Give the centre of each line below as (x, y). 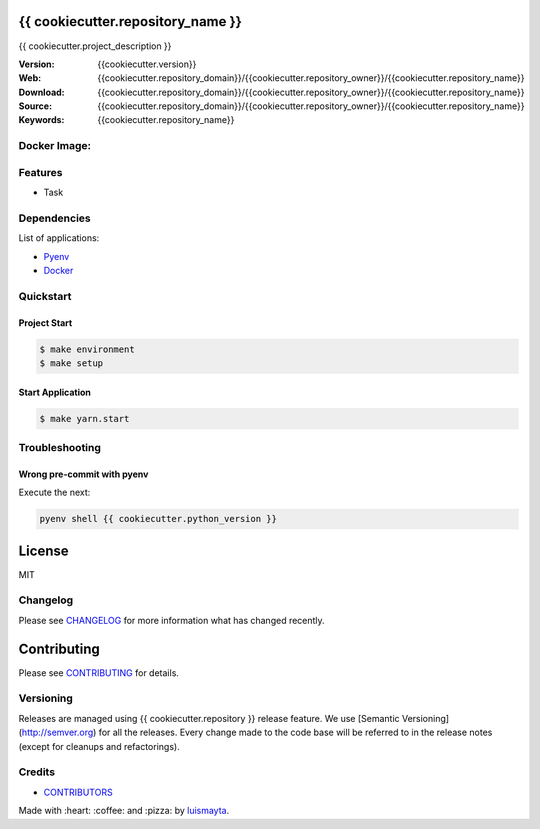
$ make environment (87, 349)
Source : (35, 106)
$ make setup (71, 363)
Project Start (45, 322)
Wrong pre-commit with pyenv (83, 474)
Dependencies (55, 218)
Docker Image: (55, 146)
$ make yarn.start (84, 418)
